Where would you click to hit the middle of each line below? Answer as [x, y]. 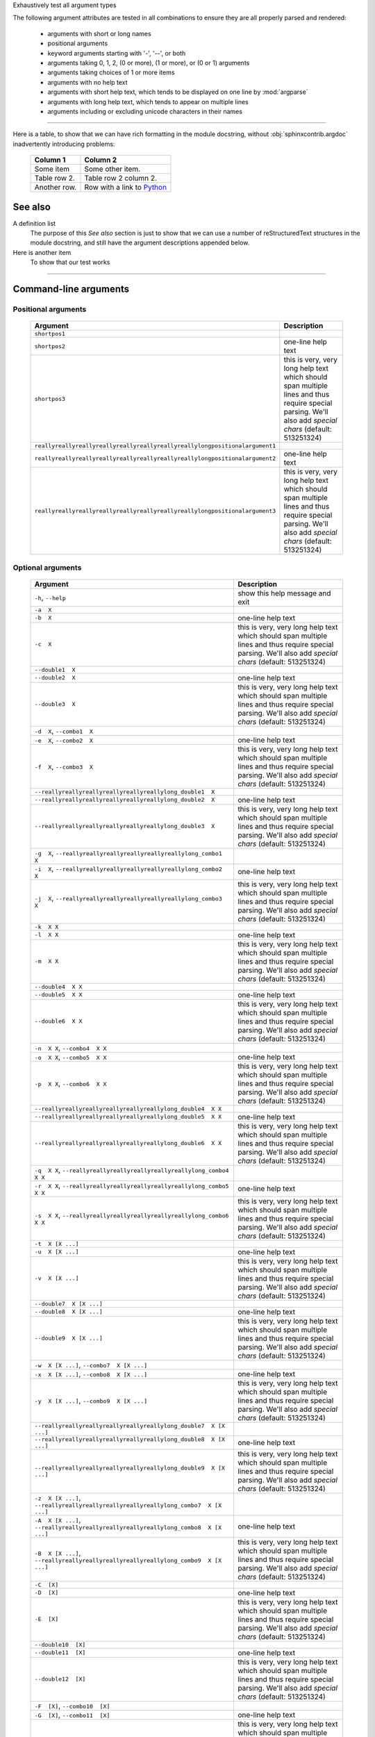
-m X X [47, 961]
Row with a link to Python [125, 188]
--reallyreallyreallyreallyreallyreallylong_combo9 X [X [128, 1560]
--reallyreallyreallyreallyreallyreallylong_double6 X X [128, 1143]
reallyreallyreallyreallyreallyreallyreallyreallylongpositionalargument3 [155, 511]
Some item [52, 169]
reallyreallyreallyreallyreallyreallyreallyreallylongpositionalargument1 [155, 446]
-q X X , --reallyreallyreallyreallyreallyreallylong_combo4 [132, 1169]
